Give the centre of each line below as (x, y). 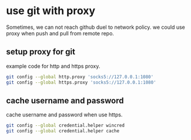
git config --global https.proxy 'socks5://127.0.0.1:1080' (81, 82)
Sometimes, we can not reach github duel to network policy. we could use (95, 27)
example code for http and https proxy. (53, 66)
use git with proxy (51, 11)
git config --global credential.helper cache (63, 131)
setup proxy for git (41, 52)
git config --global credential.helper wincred (66, 126)
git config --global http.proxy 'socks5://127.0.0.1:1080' (80, 77)
